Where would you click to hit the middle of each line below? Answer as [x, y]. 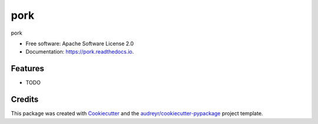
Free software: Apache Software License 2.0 [80, 43]
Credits [25, 100]
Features [27, 68]
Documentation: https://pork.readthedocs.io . [80, 52]
